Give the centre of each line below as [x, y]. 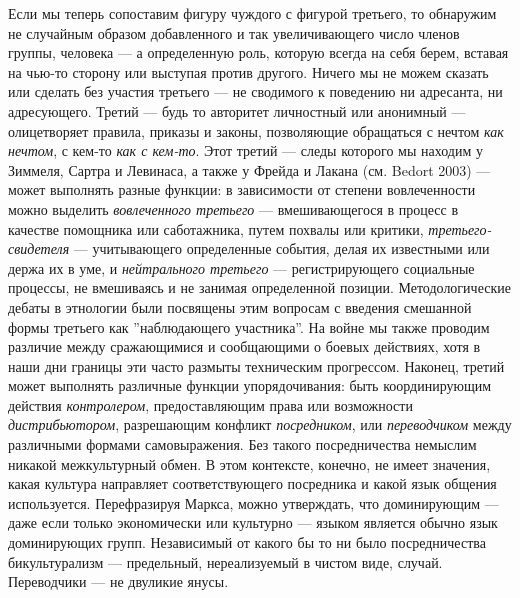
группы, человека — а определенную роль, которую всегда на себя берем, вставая [258, 52]
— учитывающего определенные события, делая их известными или [281, 248]
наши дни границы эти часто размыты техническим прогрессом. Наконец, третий [256, 365]
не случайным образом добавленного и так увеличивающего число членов [234, 32]
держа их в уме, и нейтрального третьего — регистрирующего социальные [241, 267]
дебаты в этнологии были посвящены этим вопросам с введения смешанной [240, 306]
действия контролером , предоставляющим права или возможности [210, 404]
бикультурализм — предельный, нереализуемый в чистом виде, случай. [225, 561]
